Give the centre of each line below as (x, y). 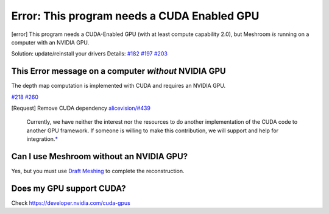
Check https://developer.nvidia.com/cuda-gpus (71, 203)
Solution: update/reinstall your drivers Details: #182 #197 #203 (89, 54)
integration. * (42, 139)
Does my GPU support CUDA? (69, 188)
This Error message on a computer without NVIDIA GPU (119, 71)
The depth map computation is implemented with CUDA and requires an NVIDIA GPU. (119, 86)
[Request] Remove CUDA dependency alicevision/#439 (81, 108)
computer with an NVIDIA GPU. (50, 42)
